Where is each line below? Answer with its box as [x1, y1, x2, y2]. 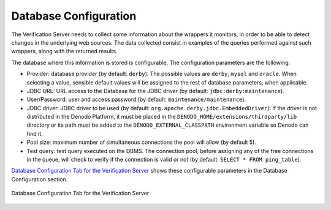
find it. [26, 130, 43, 137]
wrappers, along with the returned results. [11, 48, 118, 55]
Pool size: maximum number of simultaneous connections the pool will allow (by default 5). [26, 138, 257, 146]
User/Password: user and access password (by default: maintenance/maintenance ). [26, 96, 246, 103]
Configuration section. [11, 175, 68, 183]
